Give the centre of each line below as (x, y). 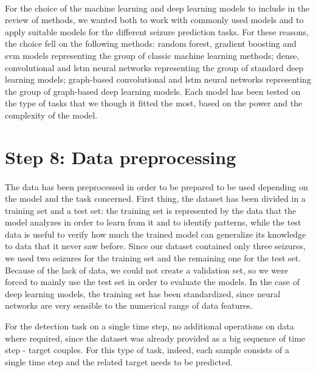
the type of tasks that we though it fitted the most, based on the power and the (154, 103)
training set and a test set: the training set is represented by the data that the (151, 210)
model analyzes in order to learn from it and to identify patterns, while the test (153, 222)
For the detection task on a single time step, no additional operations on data (149, 326)
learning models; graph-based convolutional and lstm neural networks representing (158, 79)
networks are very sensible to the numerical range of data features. (129, 305)
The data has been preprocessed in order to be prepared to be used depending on (156, 186)
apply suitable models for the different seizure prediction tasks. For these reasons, (157, 31)
